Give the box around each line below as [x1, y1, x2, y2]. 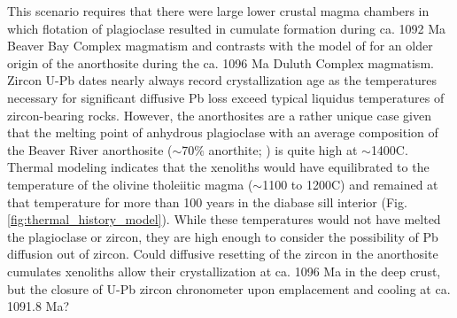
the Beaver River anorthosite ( [7, 140, 173, 159]
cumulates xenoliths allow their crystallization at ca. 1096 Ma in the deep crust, [7, 261, 441, 280]
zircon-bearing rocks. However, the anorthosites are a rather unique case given [7, 105, 431, 124]
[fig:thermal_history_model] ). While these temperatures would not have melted [7, 210, 441, 229]
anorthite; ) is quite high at [208, 140, 358, 159]
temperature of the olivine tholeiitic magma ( [7, 175, 253, 193]
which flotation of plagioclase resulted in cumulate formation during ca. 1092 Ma [7, 19, 445, 37]
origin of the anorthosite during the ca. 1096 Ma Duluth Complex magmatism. [7, 53, 434, 72]
